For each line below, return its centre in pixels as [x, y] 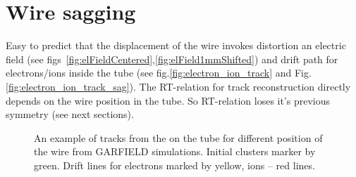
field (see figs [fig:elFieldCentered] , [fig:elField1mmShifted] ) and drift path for [172, 59]
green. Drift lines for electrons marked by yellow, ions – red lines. [174, 165]
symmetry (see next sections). [70, 114]
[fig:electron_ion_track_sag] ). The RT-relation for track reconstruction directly [178, 86]
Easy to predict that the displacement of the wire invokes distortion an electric [176, 45]
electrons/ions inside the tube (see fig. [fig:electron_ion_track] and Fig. [159, 73]
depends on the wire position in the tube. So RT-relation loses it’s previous [168, 100]
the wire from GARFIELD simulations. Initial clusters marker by [175, 151]
